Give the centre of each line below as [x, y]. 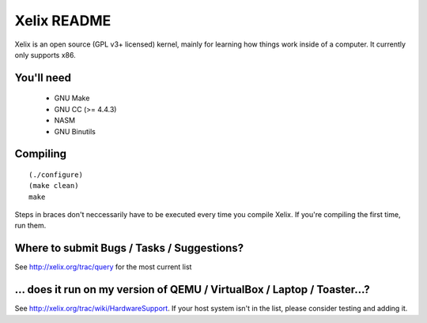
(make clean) [54, 186]
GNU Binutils [75, 131]
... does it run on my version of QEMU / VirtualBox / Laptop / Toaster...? [193, 289]
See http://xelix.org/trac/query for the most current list [103, 267]
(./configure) [56, 175]
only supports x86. [45, 54]
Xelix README [63, 21]
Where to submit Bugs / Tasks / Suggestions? [129, 248]
